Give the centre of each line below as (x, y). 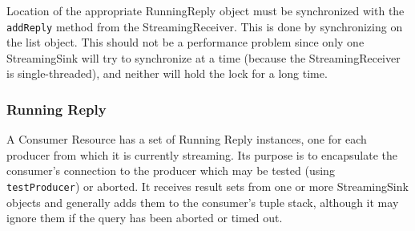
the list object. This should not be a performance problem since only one (185, 42)
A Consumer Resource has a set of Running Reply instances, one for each (187, 139)
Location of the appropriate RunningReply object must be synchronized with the (205, 10)
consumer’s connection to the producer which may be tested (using (171, 170)
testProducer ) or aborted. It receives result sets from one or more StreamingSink (207, 186)
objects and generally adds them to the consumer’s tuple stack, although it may (203, 202)
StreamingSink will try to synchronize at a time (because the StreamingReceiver (203, 57)
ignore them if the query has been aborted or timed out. (145, 218)
